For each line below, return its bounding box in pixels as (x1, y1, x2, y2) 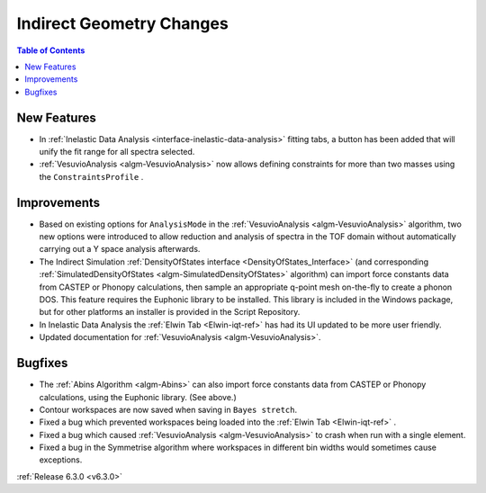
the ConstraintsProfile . (39, 171, 144, 182)
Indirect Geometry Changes (16, 13, 229, 33)
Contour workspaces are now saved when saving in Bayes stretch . (39, 404, 297, 415)
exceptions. (39, 454, 83, 465)
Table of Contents (16, 45, 85, 56)
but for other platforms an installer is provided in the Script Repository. (39, 307, 301, 318)
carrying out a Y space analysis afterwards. (39, 244, 201, 255)
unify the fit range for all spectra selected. (39, 147, 195, 157)
